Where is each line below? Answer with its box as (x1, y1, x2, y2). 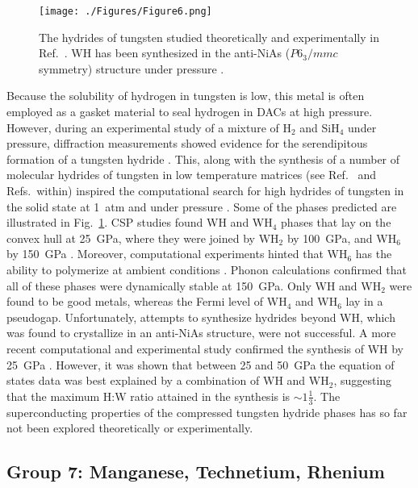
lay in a (345, 293, 383, 310)
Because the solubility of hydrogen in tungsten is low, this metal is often (6, 87, 365, 104)
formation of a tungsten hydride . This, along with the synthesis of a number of (6, 150, 400, 167)
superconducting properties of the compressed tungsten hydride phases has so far (6, 403, 408, 420)
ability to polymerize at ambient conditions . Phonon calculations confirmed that (6, 261, 407, 277)
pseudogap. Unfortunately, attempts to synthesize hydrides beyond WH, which (6, 308, 395, 325)
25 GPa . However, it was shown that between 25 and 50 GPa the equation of (6, 356, 395, 373)
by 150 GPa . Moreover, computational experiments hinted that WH (6, 245, 348, 262)
